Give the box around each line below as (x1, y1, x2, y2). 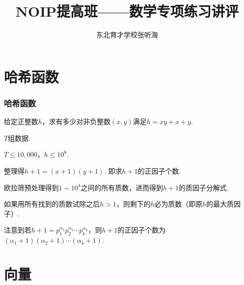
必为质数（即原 (154, 199, 202, 209)
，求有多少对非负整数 (42, 116, 111, 127)
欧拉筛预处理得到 (4, 182, 59, 192)
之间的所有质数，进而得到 (81, 182, 163, 192)
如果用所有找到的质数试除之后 (4, 199, 100, 209)
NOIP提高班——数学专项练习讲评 (15, 1, 239, 21)
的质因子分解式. (178, 182, 229, 192)
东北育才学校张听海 (96, 29, 158, 40)
